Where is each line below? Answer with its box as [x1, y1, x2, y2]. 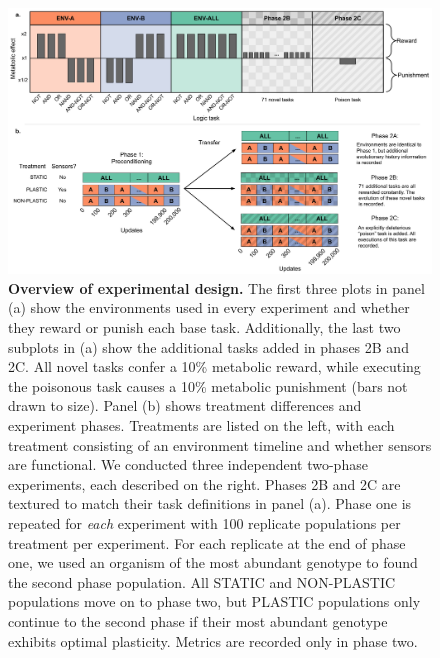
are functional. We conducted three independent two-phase [8, 454, 368, 475]
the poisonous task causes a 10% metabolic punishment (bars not [8, 375, 408, 396]
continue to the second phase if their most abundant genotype [8, 610, 388, 631]
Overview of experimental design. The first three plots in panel [8, 277, 425, 298]
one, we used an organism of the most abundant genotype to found [8, 552, 418, 573]
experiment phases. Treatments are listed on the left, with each [8, 414, 395, 435]
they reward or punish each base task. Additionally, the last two [8, 317, 401, 338]
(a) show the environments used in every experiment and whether [8, 297, 410, 318]
